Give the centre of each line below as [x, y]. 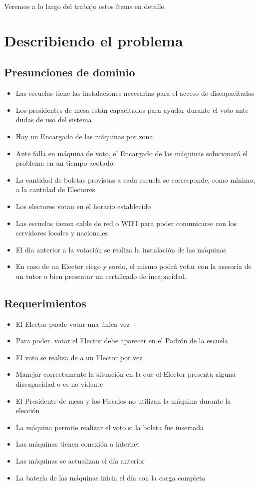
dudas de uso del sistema [54, 120]
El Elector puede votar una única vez [73, 324]
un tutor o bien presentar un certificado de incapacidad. [101, 276]
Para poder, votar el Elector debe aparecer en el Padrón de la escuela [122, 341]
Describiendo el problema [94, 40]
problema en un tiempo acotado [64, 163]
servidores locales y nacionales [62, 233]
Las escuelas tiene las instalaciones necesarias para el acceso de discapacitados [135, 93]
